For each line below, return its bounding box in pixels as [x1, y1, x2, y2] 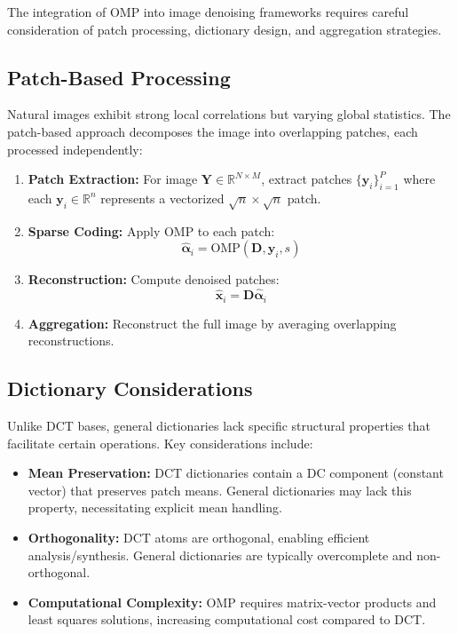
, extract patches [261, 170, 352, 188]
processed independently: [7, 139, 143, 158]
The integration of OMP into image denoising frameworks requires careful [7, 3, 409, 20]
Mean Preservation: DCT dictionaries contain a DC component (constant [28, 464, 444, 482]
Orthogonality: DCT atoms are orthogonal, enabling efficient [28, 527, 370, 546]
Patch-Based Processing [7, 63, 231, 91]
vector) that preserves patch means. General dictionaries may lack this [28, 480, 412, 499]
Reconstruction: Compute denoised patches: [28, 270, 280, 289]
